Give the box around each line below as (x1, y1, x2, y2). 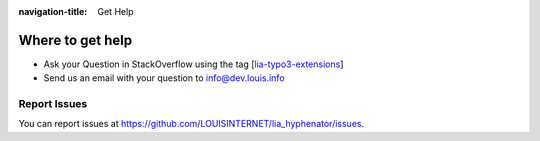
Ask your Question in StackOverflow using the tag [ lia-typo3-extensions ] (43, 58, 344, 70)
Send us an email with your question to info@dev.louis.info (43, 72, 285, 84)
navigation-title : (18, 6, 88, 17)
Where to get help (18, 31, 133, 49)
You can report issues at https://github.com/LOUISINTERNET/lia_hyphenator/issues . (18, 118, 365, 130)
